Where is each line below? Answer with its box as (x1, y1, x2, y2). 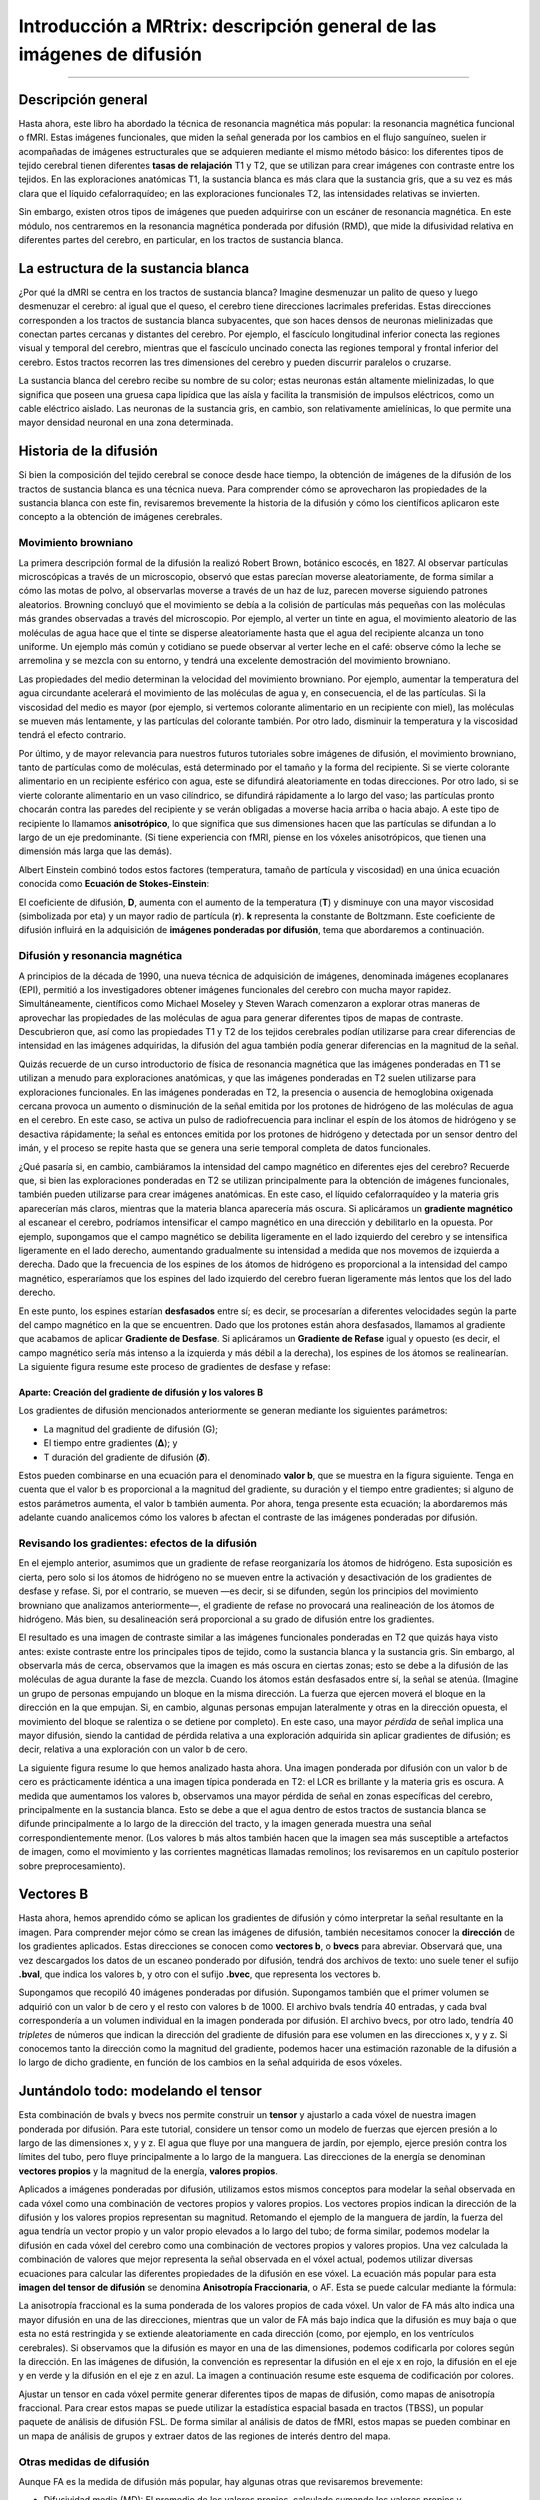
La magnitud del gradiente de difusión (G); (43, 1423, 219, 1435)
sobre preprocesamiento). (18, 1860, 126, 1872)
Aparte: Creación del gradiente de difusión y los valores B (18, 1386, 264, 1399)
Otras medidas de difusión (18, 2455, 150, 2469)
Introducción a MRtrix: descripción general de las (18, 15, 437, 37)
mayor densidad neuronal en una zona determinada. (18, 416, 234, 429)
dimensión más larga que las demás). (18, 845, 173, 857)
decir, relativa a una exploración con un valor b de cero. (18, 1743, 249, 1755)
